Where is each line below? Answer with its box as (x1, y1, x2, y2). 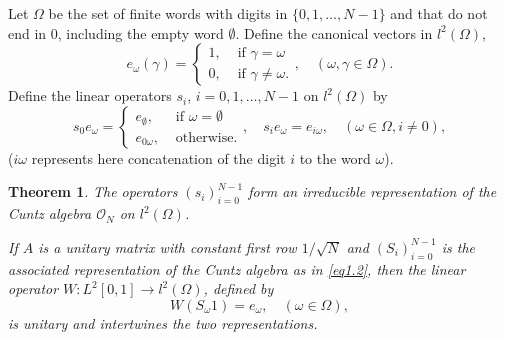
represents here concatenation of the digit (31, 147, 286, 168)
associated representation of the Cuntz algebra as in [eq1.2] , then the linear (8, 258, 466, 279)
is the (441, 236, 476, 257)
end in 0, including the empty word (8, 22, 224, 43)
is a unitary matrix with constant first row (38, 236, 297, 257)
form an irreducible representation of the (248, 181, 497, 202)
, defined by (203, 278, 274, 299)
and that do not (390, 3, 488, 23)
